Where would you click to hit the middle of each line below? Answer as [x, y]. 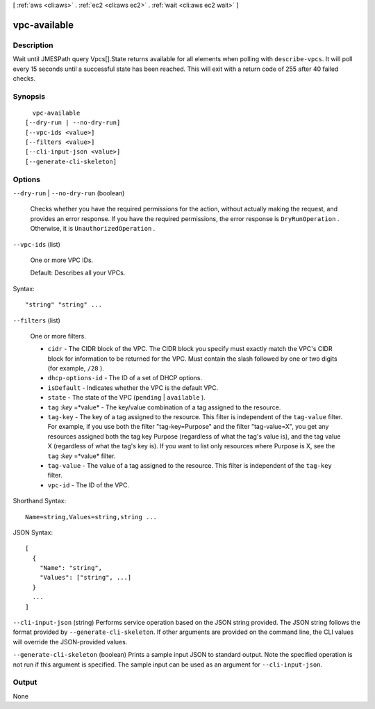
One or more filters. [58, 336]
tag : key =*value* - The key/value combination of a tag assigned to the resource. [164, 407]
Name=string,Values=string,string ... [91, 517]
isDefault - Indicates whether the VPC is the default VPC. [133, 388]
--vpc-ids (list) [36, 244]
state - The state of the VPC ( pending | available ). [127, 398]
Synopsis [29, 96]
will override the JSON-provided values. [70, 642]
